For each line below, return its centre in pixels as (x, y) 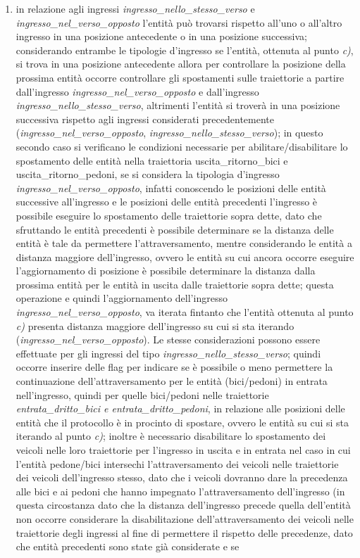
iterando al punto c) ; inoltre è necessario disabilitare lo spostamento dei (171, 436)
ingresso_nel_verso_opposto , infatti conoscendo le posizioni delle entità (171, 188)
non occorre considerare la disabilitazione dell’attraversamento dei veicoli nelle (185, 518)
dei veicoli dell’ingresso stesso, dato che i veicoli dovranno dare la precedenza (182, 477)
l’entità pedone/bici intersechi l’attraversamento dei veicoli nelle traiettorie (177, 463)
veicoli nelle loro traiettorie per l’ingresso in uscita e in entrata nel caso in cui (183, 450)
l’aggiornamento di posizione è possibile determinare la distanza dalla (166, 271)
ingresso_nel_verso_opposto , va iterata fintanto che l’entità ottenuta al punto (185, 312)
